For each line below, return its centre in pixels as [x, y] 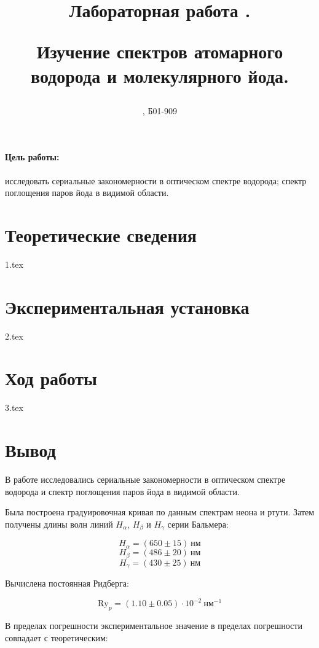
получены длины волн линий [59, 524]
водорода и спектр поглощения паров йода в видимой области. [122, 491]
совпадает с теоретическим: [57, 637]
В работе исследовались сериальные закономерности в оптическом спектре [145, 479]
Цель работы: [32, 157]
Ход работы [51, 378]
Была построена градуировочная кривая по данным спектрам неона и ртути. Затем [160, 512]
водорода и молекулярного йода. [160, 75]
